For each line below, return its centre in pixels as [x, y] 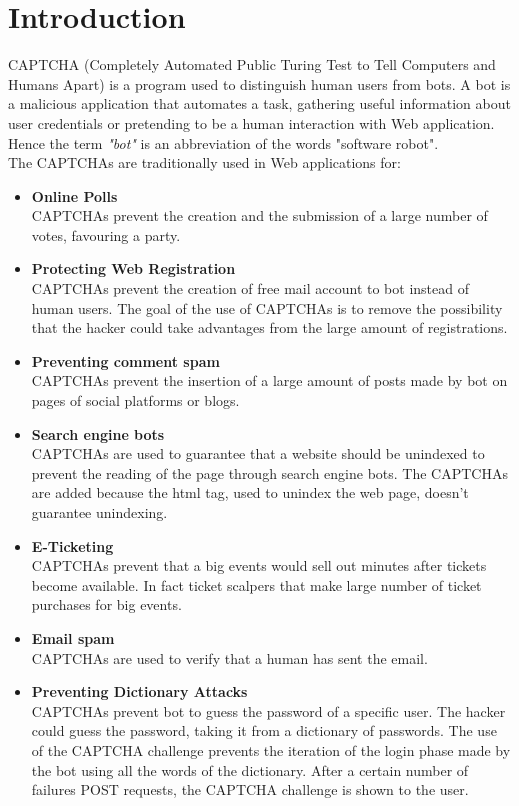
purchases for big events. [106, 604]
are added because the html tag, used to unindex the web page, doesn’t [250, 492]
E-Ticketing [72, 545]
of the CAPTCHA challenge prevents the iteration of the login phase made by [271, 749]
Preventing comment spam [125, 360]
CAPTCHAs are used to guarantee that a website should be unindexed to [258, 453]
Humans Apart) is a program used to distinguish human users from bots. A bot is [259, 83]
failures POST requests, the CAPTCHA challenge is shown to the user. [250, 789]
